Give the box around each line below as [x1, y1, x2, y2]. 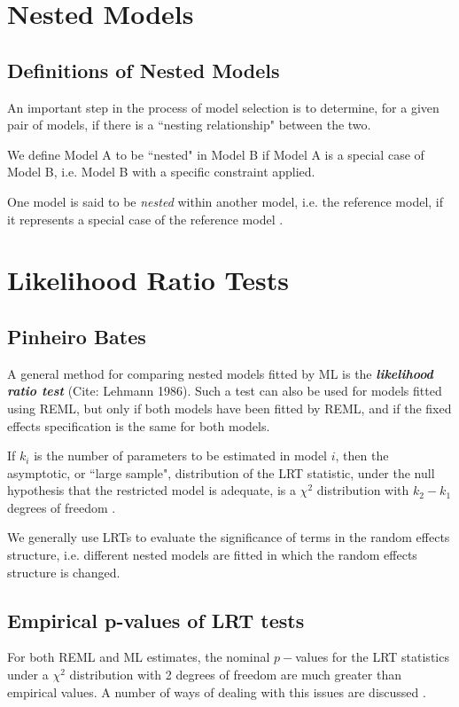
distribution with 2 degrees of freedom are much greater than [69, 665, 402, 684]
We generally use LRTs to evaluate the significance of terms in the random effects [7, 528, 450, 546]
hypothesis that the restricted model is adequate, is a [7, 481, 296, 499]
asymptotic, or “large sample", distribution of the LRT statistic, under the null [7, 463, 435, 482]
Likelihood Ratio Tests [7, 262, 290, 298]
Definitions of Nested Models [7, 56, 280, 83]
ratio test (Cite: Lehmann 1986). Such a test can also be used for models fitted [7, 381, 442, 400]
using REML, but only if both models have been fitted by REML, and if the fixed [7, 398, 452, 417]
